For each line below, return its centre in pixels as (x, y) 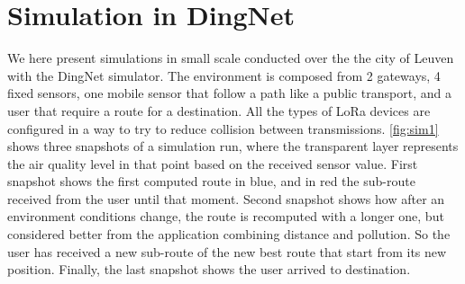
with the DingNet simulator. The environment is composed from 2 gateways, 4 (224, 75)
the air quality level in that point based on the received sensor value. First (213, 163)
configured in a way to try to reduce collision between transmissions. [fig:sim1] (223, 128)
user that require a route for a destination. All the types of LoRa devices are (219, 110)
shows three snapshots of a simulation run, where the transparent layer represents (233, 146)
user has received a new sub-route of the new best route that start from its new (227, 251)
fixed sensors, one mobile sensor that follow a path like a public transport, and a (229, 93)
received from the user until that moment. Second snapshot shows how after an (226, 198)
